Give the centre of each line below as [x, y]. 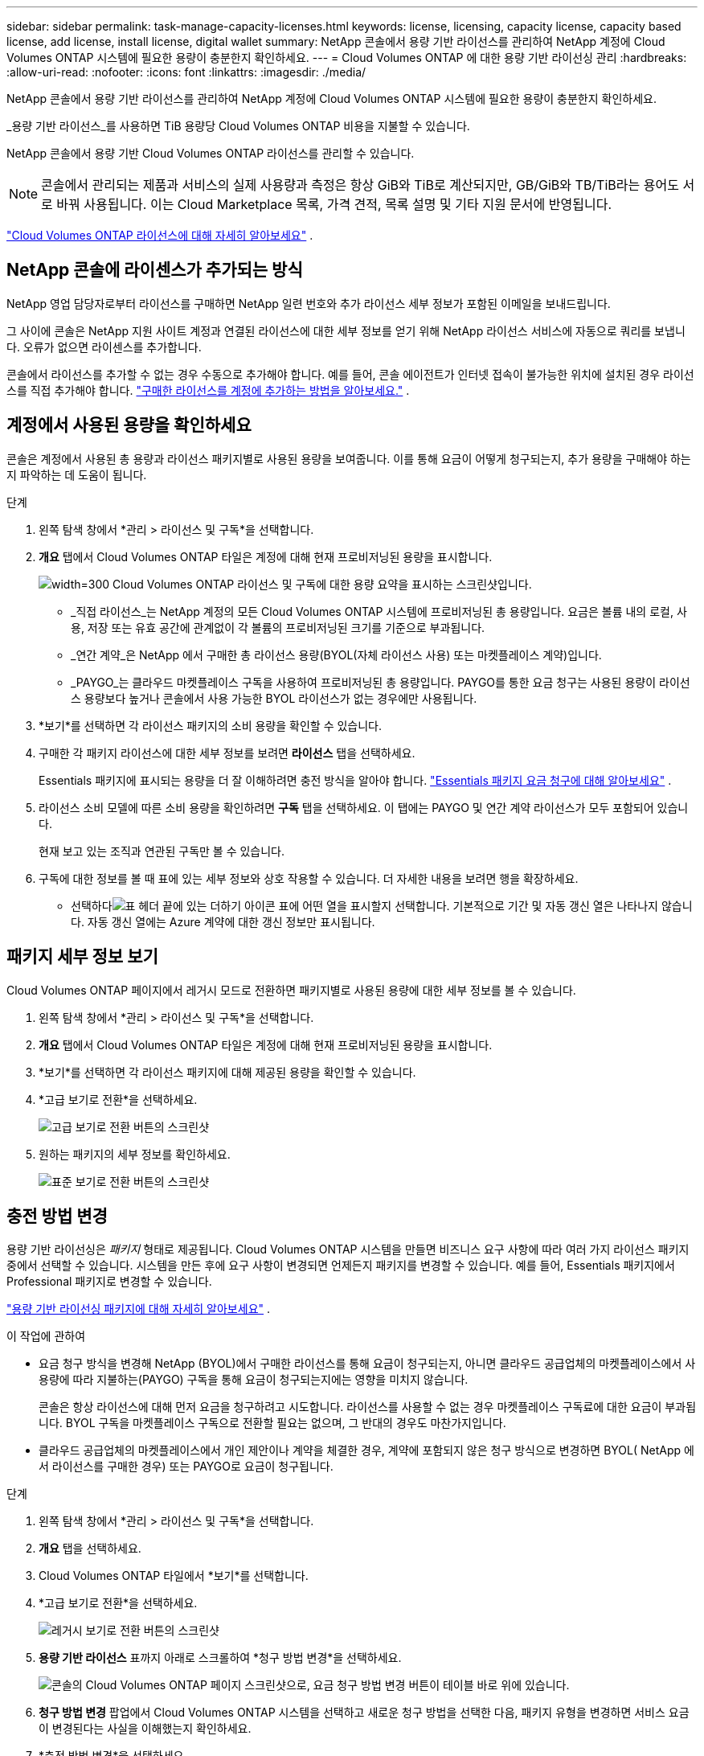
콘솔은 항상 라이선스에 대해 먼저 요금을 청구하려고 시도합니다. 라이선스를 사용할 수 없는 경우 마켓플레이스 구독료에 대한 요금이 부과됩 [368, 1407]
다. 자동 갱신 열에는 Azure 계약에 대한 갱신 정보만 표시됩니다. [223, 921]
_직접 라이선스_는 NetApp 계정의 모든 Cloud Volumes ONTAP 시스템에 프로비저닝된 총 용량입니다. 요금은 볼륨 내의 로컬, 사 [379, 611]
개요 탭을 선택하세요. [90, 1549]
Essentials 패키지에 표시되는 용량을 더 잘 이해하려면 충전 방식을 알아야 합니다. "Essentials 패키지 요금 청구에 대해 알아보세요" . [355, 780]
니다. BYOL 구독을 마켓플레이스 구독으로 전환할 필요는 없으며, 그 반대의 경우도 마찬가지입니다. [272, 1423]
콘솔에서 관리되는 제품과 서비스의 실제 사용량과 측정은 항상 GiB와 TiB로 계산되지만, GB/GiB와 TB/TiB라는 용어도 [360, 185]
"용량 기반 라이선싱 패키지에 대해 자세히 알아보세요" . [139, 1309]
